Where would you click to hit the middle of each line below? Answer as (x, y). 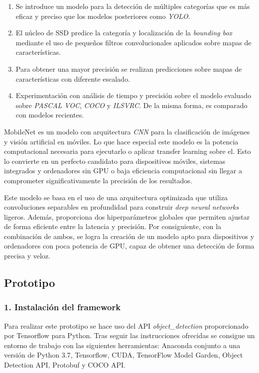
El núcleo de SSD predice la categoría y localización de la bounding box (124, 33)
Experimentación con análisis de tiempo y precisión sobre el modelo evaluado (133, 95)
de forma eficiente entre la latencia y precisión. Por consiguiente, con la (113, 226)
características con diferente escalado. (73, 78)
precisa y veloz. (27, 256)
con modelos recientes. (50, 115)
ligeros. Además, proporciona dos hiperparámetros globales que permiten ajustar (127, 216)
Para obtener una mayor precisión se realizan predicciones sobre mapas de (129, 68)
